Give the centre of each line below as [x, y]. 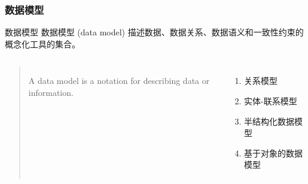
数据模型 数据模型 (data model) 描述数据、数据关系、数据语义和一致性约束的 [154, 32]
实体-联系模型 [271, 101]
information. [51, 92]
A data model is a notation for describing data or [119, 81]
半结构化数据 [269, 121]
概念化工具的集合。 [42, 43]
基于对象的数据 [274, 153]
